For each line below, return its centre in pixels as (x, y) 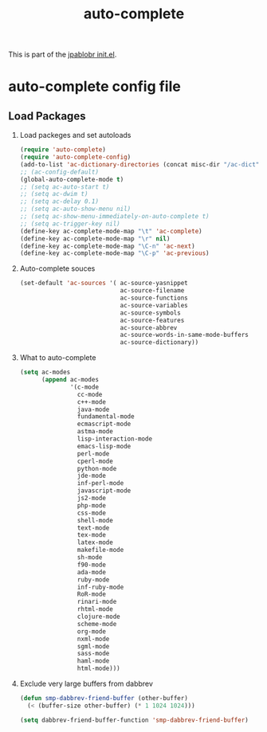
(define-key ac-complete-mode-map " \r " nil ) (95, 239)
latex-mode (95, 542)
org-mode (91, 631)
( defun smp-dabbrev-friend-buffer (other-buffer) (104, 699)
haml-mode (93, 661)
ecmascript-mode (104, 424)
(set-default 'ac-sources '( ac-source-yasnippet (104, 284)
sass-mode (93, 654)
